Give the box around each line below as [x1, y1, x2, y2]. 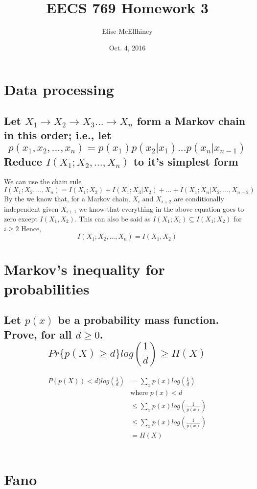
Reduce [4, 153, 42, 169]
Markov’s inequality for [4, 259, 165, 279]
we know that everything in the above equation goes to [79, 203, 244, 214]
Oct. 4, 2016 [109, 42, 146, 52]
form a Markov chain [137, 113, 246, 128]
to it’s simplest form [133, 153, 238, 169]
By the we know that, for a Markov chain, [4, 194, 130, 204]
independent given [4, 203, 59, 214]
